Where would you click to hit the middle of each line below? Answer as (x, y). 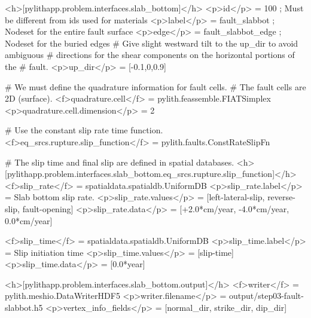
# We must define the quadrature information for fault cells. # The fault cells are (155, 86)
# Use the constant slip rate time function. (84, 130)
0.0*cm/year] (29, 220)
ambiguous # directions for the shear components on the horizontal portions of (150, 55)
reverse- (281, 197)
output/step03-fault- (266, 296)
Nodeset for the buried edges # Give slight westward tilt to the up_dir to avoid (152, 43)
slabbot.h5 (24, 308)
